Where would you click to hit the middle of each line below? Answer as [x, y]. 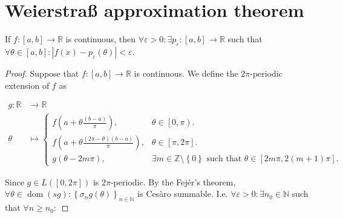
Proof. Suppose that [42, 73]
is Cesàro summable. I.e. [183, 194]
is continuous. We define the [186, 73]
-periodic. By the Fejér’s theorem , [173, 181]
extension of [27, 85]
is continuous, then [101, 39]
